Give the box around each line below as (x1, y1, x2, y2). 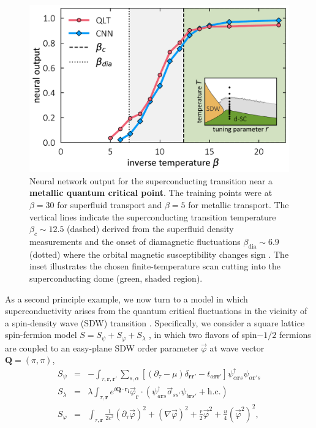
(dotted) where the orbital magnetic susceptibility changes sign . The (29, 247, 289, 260)
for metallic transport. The (188, 198, 289, 211)
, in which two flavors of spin (149, 328, 257, 341)
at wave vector (209, 341, 265, 354)
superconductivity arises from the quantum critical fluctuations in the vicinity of (5, 304, 307, 317)
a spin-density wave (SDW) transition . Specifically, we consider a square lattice (5, 316, 305, 329)
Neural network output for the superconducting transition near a (29, 174, 273, 187)
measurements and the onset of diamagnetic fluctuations (29, 235, 241, 248)
